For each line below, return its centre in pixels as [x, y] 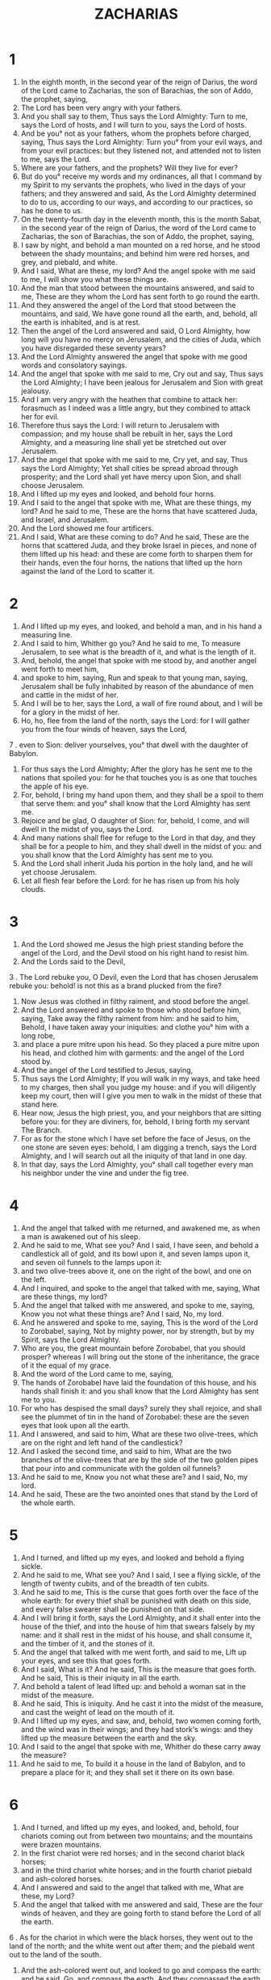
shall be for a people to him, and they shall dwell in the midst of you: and [141, 846]
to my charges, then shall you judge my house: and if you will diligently [138, 1087]
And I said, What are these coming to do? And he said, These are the [135, 536]
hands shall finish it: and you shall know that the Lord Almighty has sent [140, 1391]
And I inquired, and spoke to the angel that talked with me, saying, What [140, 1288]
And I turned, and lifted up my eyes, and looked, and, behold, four [130, 1827]
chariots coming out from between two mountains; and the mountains [137, 1835]
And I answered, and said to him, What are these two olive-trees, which [140, 1434]
